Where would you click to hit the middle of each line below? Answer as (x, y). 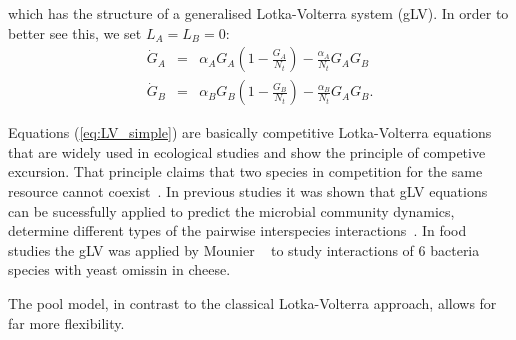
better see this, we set (75, 32)
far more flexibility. (66, 322)
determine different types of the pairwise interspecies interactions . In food (237, 230)
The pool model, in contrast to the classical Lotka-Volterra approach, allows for (252, 303)
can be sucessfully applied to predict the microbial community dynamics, (231, 210)
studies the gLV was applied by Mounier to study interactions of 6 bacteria (244, 249)
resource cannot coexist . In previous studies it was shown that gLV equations (248, 191)
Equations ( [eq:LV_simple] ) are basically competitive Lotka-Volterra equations (250, 132)
